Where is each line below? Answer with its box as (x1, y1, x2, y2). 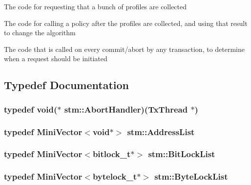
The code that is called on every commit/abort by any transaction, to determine (4, 44, 245, 54)
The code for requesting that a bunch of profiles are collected (4, 1, 187, 11)
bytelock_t (92, 170, 137, 183)
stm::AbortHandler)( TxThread (64, 103, 188, 115)
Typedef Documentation (4, 77, 129, 92)
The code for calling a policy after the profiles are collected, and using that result (4, 18, 248, 28)
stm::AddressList (127, 125, 195, 138)
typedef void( (4, 103, 58, 115)
